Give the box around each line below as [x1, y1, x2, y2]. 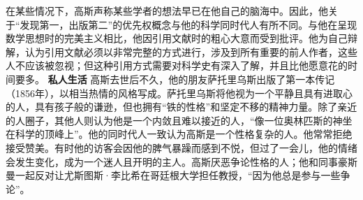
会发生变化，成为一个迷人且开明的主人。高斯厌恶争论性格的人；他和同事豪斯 [6, 154, 357, 169]
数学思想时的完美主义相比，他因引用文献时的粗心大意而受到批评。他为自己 [6, 31, 348, 45]
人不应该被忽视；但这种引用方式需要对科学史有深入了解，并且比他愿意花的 [6, 58, 348, 73]
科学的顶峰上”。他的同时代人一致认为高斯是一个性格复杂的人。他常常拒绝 [15, 127, 353, 141]
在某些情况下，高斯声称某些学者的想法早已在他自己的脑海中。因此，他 [6, 3, 328, 17]
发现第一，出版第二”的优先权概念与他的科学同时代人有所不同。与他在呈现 [20, 17, 357, 31]
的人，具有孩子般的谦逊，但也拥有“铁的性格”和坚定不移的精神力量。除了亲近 [6, 99, 357, 114]
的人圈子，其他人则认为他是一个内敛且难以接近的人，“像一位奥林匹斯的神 [6, 113, 343, 127]
